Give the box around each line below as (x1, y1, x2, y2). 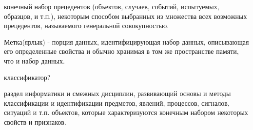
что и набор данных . (4, 55, 65, 65)
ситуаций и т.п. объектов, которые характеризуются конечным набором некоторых (4, 107, 248, 117)
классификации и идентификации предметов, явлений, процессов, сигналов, (4, 97, 230, 108)
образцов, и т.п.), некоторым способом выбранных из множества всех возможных (4, 11, 247, 21)
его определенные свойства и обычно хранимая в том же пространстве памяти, (4, 46, 239, 56)
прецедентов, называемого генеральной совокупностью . (4, 20, 169, 31)
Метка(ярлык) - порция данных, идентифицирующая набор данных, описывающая (4, 36, 249, 47)
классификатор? (4, 72, 51, 82)
